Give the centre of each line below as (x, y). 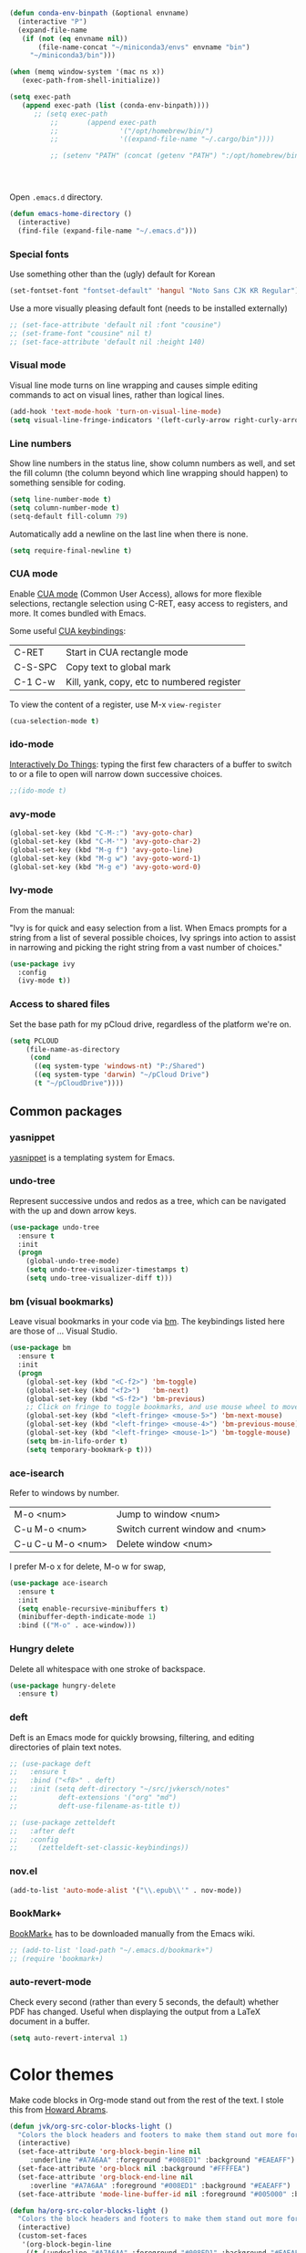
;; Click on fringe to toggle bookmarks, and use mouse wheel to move (163, 1407)
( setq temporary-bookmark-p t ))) (89, 1449)
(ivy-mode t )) (44, 981)
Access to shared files (60, 1004)
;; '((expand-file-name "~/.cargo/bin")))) (162, 140)
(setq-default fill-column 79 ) (69, 516)
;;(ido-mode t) (38, 790)
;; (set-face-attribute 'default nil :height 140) (107, 342)
